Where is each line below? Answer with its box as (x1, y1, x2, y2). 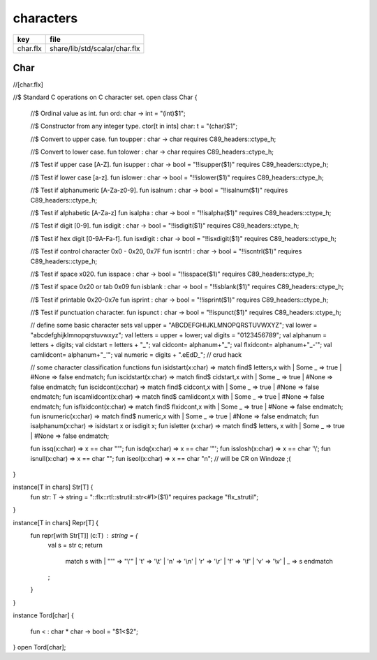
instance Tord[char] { (13, 611, 75, 619)
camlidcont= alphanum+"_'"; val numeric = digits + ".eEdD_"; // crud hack (30, 350, 242, 359)
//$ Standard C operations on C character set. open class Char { (13, 93, 198, 101)
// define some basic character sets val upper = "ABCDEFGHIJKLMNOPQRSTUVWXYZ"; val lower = (30, 321, 318, 330)
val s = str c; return (47, 541, 103, 550)
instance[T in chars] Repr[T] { (13, 518, 99, 527)
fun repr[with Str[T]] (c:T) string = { (30, 531, 139, 539)
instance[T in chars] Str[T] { (13, 483, 94, 492)
